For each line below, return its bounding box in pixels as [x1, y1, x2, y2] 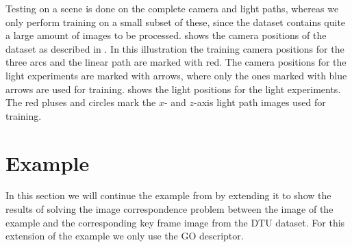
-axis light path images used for [194, 95, 326, 109]
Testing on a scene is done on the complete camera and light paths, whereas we [5, 1, 339, 15]
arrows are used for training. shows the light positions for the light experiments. [5, 81, 341, 96]
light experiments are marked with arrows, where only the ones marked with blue [5, 68, 347, 82]
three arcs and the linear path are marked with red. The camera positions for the [5, 55, 347, 69]
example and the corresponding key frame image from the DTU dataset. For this [5, 215, 345, 229]
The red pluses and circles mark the [5, 95, 156, 109]
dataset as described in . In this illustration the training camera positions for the [5, 41, 344, 55]
